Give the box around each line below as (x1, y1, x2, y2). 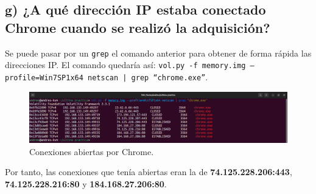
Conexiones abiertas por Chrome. (29, 145, 154, 158)
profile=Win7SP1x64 (5, 73, 83, 82)
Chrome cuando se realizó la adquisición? (5, 18, 270, 36)
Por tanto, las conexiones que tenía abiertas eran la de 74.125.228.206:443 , (5, 165, 292, 178)
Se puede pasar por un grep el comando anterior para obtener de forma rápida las (5, 46, 312, 59)
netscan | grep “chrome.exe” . (88, 70, 208, 83)
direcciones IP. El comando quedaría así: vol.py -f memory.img (5, 58, 246, 71)
